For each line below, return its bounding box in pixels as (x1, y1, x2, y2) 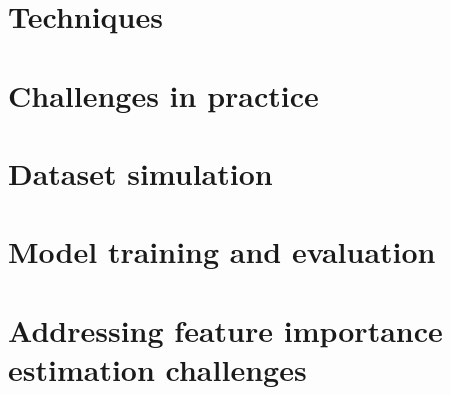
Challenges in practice (8, 74, 319, 115)
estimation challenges (8, 348, 307, 389)
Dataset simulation (8, 152, 273, 193)
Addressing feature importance (8, 309, 443, 350)
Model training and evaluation (8, 231, 436, 272)
